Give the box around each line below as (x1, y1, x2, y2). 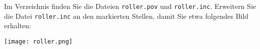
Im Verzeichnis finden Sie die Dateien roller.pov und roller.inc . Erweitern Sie (4, 1, 256, 11)
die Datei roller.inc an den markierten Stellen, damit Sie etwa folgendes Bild (4, 10, 249, 21)
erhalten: (4, 20, 31, 31)
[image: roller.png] (4, 38, 73, 45)
